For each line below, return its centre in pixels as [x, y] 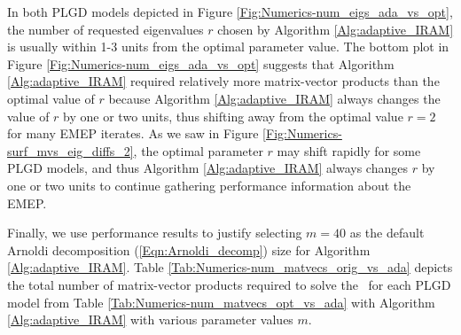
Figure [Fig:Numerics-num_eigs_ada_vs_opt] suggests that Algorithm [201, 63]
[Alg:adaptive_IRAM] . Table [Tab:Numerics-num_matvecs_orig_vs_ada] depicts [230, 267]
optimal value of [51, 98]
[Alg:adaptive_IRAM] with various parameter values [150, 319]
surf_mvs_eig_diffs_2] [70, 150]
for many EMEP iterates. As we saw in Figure [133, 133]
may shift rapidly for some [349, 150]
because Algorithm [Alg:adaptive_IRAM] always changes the [274, 98]
